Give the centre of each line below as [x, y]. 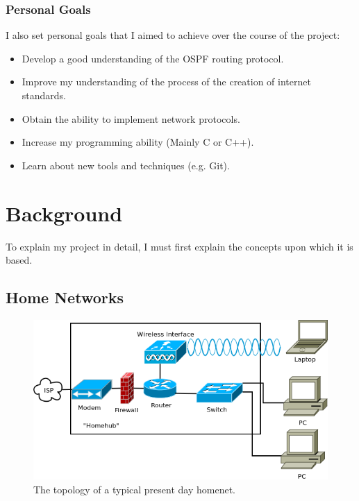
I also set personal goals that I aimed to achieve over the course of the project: [173, 35]
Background [64, 213]
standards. [44, 95]
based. [19, 260]
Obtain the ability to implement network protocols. [131, 118]
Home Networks [65, 297]
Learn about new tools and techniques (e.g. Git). [126, 165]
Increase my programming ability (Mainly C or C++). [138, 142]
